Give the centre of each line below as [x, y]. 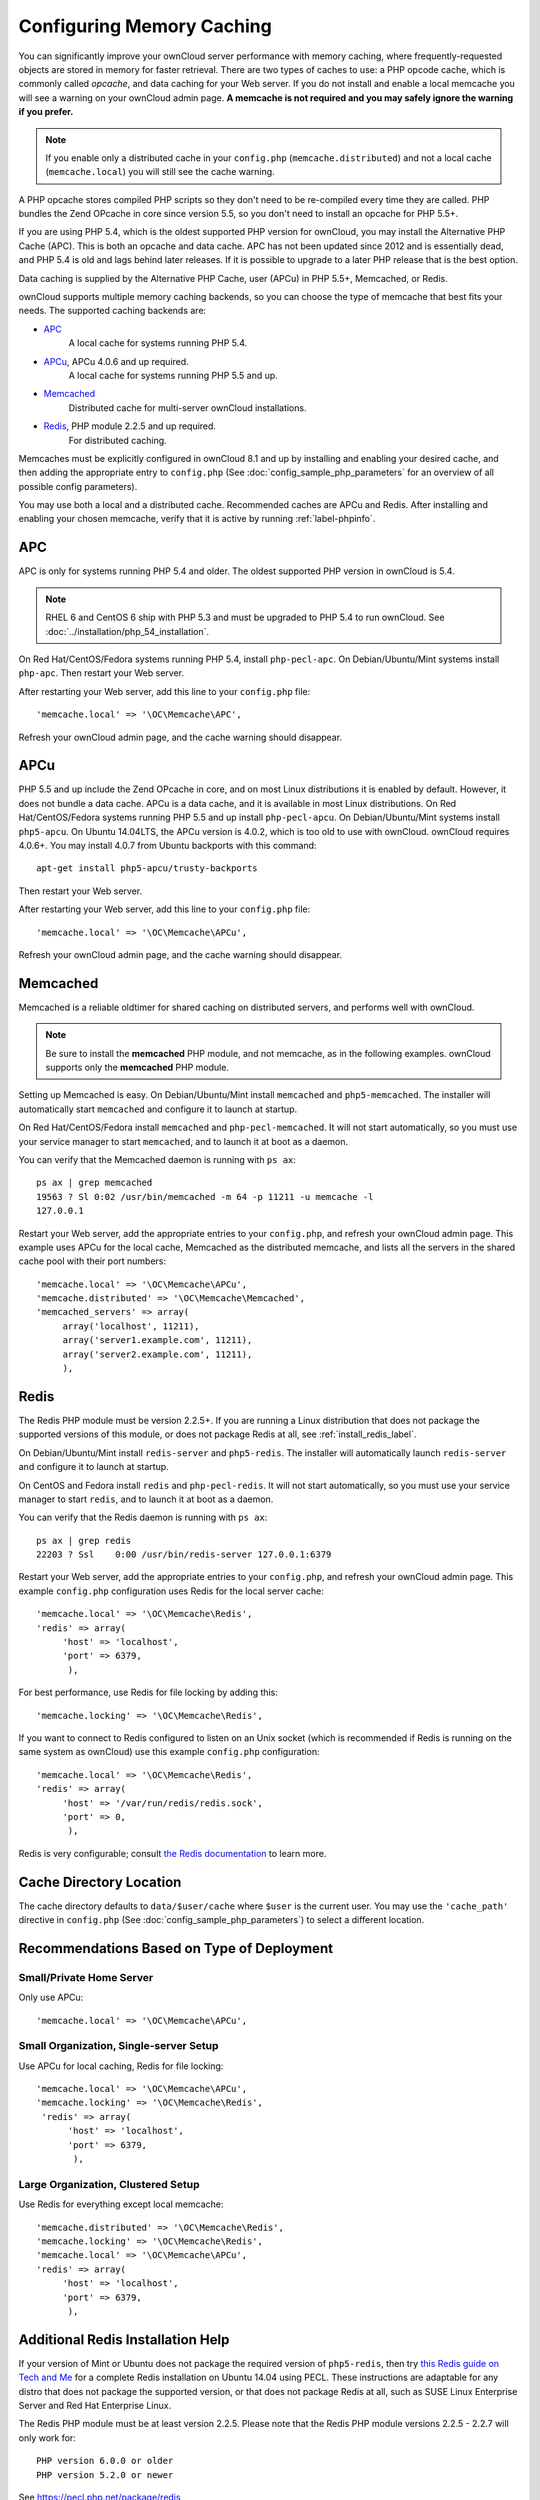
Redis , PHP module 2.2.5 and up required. [130, 426]
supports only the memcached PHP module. [137, 1067]
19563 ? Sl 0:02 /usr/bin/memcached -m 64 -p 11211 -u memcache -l [205, 1196]
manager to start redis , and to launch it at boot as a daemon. [146, 1499]
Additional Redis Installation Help [124, 2339]
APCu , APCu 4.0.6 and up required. [116, 361]
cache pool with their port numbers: [92, 1261]
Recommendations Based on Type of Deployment [176, 1948]
